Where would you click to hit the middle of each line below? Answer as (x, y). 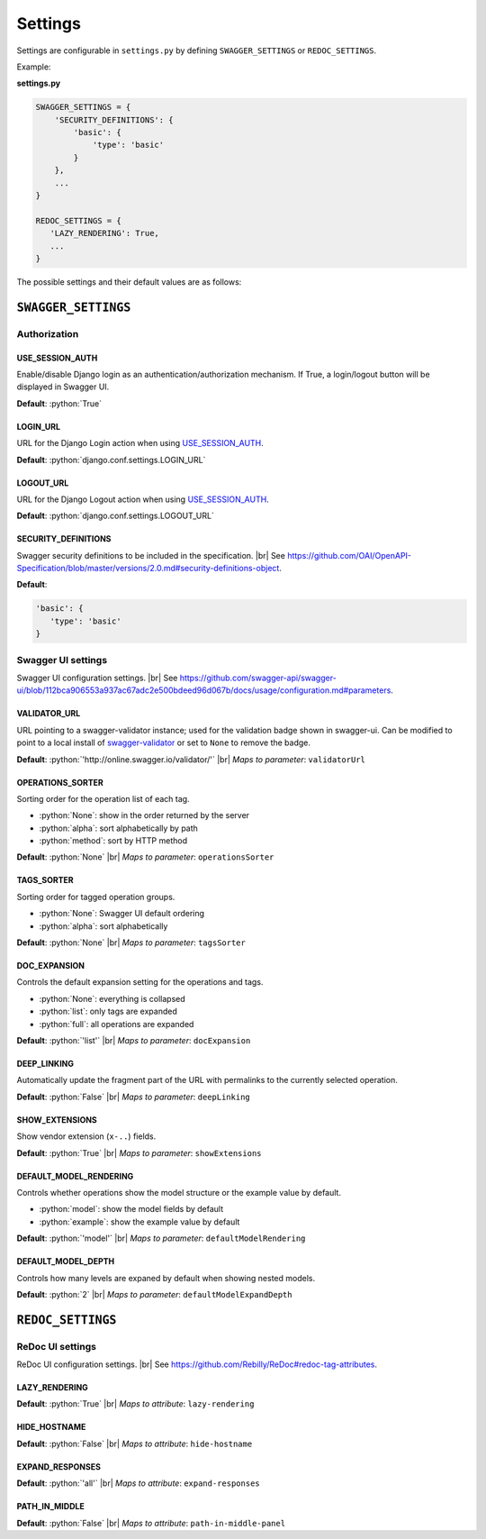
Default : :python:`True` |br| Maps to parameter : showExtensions (139, 1152)
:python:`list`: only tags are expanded (108, 1011)
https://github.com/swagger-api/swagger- (258, 678)
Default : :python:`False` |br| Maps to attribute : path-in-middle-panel (151, 1523)
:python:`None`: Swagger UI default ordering (122, 914)
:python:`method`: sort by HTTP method (113, 841)
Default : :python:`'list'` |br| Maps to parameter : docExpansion (134, 1040)
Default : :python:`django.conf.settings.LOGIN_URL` (111, 460)
